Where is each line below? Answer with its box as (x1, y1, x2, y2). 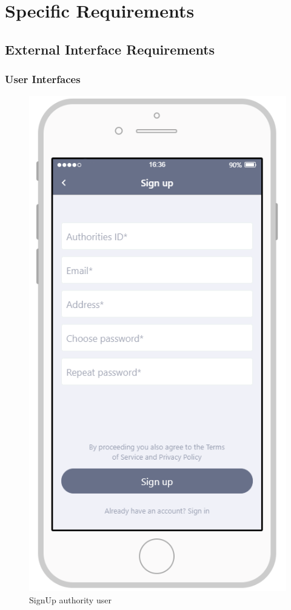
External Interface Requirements (5, 39, 215, 58)
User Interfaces (5, 72, 81, 87)
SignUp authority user (29, 593, 112, 606)
